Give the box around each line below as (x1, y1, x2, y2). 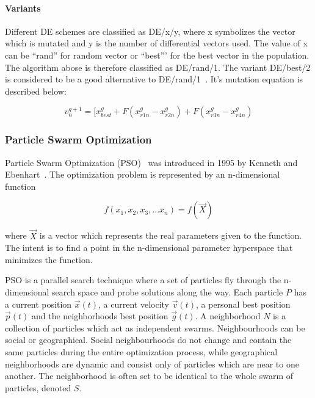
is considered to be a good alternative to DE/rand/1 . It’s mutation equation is (5, 73, 303, 85)
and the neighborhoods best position (31, 309, 168, 322)
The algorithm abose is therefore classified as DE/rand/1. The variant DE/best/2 (5, 60, 311, 73)
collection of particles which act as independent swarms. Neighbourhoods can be (5, 321, 305, 334)
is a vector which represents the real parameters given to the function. (39, 229, 302, 242)
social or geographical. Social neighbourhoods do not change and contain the (5, 333, 292, 346)
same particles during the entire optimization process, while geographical (5, 345, 278, 358)
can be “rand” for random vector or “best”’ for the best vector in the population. (5, 48, 310, 61)
